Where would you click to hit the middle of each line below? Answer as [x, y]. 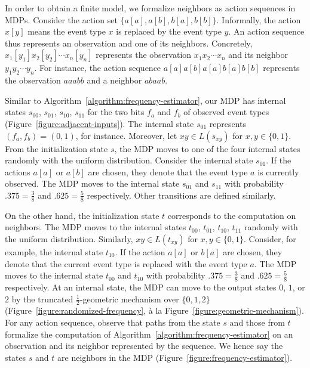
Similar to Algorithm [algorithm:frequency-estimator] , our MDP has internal [145, 100]
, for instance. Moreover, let [126, 135]
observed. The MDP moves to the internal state [92, 183]
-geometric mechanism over [129, 299]
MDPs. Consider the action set [61, 19]
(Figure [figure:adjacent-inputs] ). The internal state [99, 123]
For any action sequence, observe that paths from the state [113, 322]
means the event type [67, 31]
